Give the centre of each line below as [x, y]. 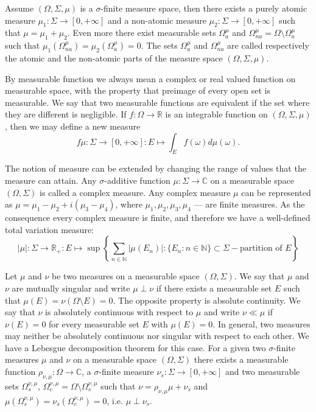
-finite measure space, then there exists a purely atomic [204, 8]
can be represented [276, 192]
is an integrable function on [216, 114]
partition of [261, 249]
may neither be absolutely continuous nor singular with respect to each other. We [157, 336]
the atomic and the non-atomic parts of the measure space [114, 58]
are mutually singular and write [71, 288]
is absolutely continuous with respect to [119, 312]
